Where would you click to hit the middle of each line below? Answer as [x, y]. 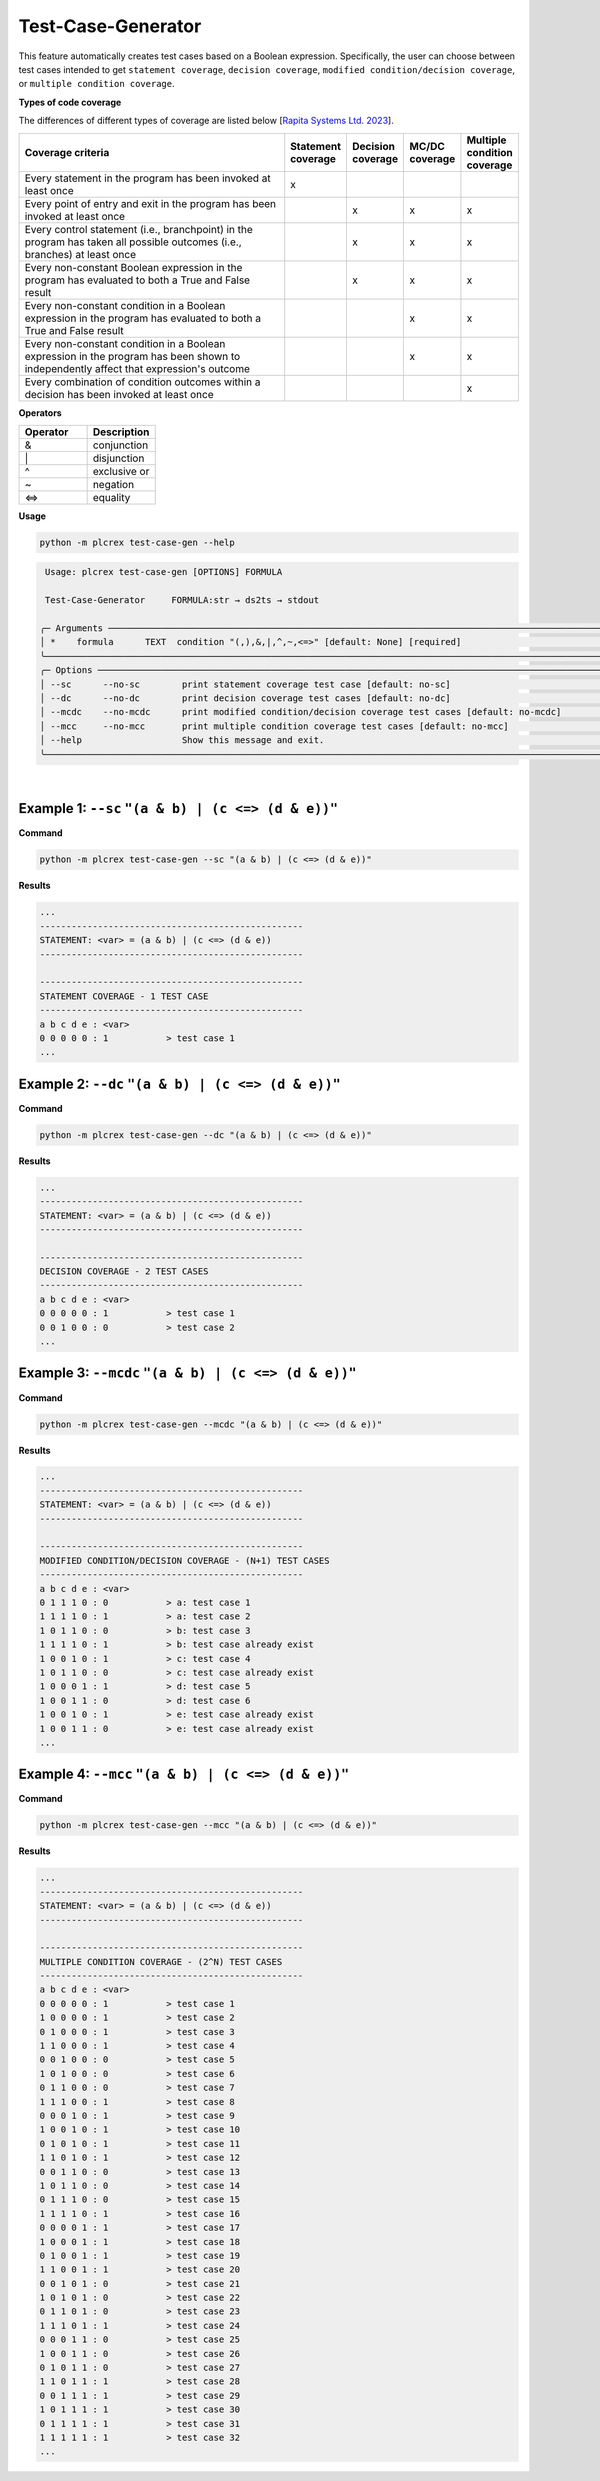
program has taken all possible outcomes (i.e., [133, 242]
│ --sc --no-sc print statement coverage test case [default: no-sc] [245, 684]
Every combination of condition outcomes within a [142, 382]
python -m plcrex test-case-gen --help [137, 542]
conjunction [120, 445]
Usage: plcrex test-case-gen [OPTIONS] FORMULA [164, 572]
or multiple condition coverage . [96, 84]
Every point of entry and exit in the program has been [150, 203]
